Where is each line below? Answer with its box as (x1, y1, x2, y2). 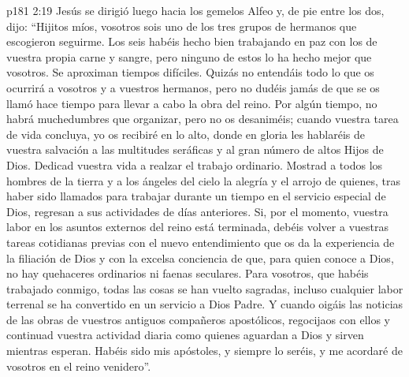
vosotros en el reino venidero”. (6, 357, 151, 374)
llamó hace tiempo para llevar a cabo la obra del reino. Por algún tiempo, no (6, 95, 377, 111)
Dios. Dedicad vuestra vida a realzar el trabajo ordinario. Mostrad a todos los (6, 156, 383, 173)
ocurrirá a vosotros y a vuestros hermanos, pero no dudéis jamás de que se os (6, 79, 380, 95)
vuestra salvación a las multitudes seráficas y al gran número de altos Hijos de (6, 141, 384, 158)
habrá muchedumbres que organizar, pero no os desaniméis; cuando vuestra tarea (6, 110, 399, 127)
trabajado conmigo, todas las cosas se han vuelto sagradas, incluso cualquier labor (6, 280, 403, 297)
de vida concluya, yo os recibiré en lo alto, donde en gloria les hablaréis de (6, 125, 365, 142)
